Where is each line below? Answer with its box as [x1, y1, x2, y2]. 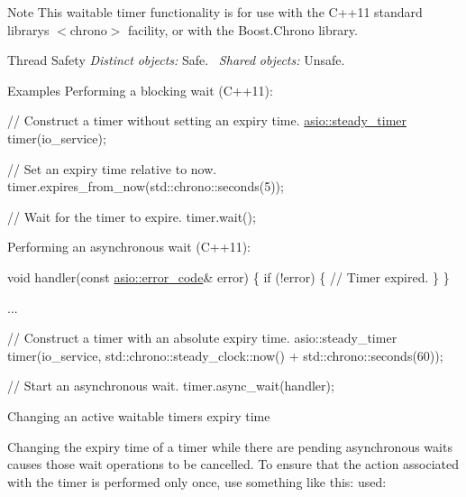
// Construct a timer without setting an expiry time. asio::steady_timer [7, 111, 407, 130]
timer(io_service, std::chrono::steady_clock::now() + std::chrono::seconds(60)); [7, 345, 443, 364]
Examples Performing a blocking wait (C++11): [7, 80, 273, 99]
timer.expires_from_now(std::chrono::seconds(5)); [7, 177, 284, 196]
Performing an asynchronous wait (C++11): [7, 237, 251, 256]
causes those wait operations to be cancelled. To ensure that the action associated [7, 455, 460, 474]
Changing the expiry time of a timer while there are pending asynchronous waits [7, 437, 452, 456]
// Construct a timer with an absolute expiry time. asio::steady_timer [7, 328, 397, 347]
